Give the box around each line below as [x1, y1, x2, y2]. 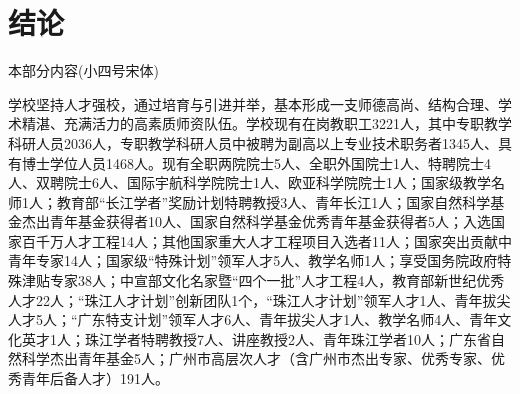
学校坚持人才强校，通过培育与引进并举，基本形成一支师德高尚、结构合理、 [8, 93, 498, 114]
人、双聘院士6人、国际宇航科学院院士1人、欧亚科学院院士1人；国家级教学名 [8, 172, 505, 193]
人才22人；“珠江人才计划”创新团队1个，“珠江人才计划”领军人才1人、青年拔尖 [8, 289, 511, 310]
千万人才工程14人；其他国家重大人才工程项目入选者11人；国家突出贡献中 [35, 230, 512, 251]
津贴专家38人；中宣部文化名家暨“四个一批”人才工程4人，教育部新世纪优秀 [21, 270, 505, 291]
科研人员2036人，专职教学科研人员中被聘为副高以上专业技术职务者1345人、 [8, 132, 498, 153]
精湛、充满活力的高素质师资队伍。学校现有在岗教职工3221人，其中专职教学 [21, 113, 512, 134]
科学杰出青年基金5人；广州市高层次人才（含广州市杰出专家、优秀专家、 [21, 348, 491, 369]
